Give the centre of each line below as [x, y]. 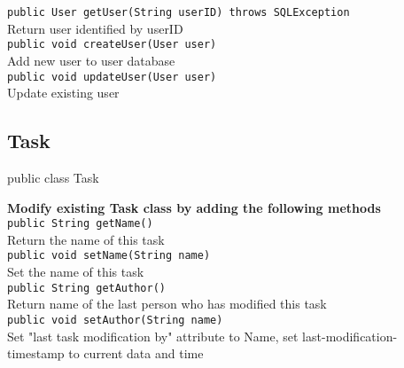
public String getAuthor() [86, 288]
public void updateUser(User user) [112, 77]
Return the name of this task [86, 239]
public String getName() [80, 224]
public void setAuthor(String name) [115, 320]
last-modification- [350, 336]
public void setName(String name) [109, 256]
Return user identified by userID [95, 28]
